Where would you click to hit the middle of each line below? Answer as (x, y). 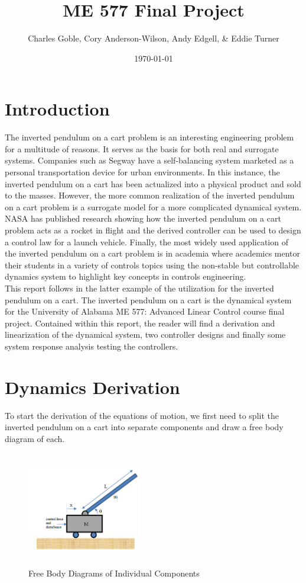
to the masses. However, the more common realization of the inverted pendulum (150, 195)
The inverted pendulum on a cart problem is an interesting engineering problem (149, 137)
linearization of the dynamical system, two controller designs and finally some (145, 334)
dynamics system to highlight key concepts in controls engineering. (126, 276)
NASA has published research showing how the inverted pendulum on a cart (143, 218)
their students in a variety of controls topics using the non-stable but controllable (152, 265)
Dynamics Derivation (92, 387)
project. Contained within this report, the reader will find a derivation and (140, 323)
